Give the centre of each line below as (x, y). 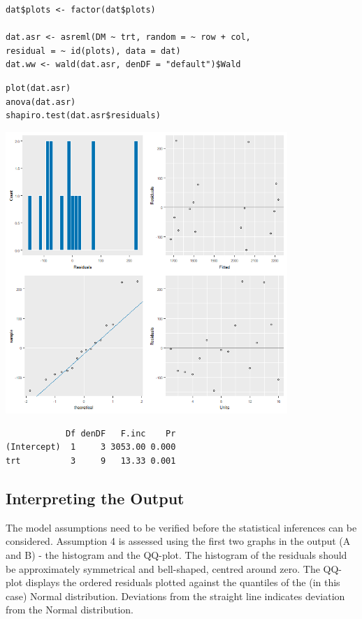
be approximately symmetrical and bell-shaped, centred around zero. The (163, 568)
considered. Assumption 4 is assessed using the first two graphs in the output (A (178, 541)
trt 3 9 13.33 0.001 (91, 461)
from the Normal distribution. (70, 610)
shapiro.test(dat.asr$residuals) (83, 116)
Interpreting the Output (95, 498)
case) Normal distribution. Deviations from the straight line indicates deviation (175, 596)
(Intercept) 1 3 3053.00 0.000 (91, 447)
